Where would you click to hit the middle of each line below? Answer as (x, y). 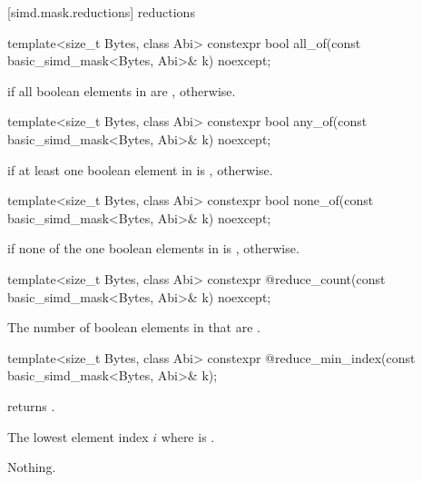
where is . (188, 436)
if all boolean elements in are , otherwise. (122, 90)
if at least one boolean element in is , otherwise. (140, 169)
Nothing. (32, 467)
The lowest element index (78, 436)
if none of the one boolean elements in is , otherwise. (153, 248)
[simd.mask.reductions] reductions (101, 12)
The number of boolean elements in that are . (134, 327)
